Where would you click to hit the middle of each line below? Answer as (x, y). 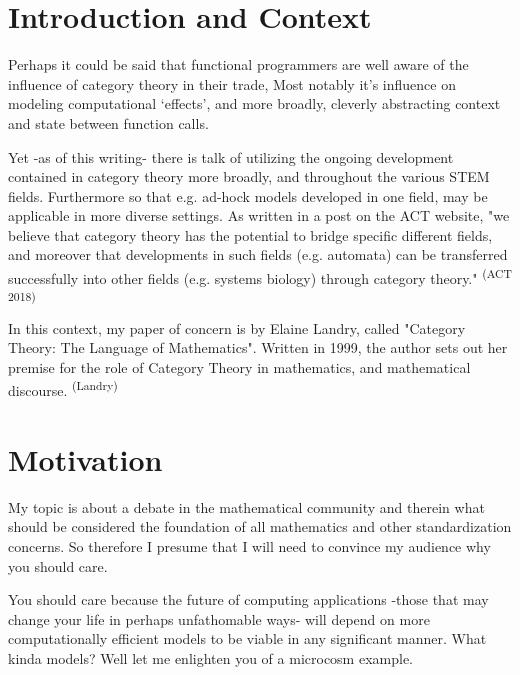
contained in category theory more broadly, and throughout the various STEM (249, 176)
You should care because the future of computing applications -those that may (248, 599)
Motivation (85, 458)
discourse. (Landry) (63, 389)
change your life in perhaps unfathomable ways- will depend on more (219, 618)
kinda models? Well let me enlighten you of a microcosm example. (210, 657)
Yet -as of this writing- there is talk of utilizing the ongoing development (231, 156)
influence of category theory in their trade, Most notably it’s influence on (232, 83)
